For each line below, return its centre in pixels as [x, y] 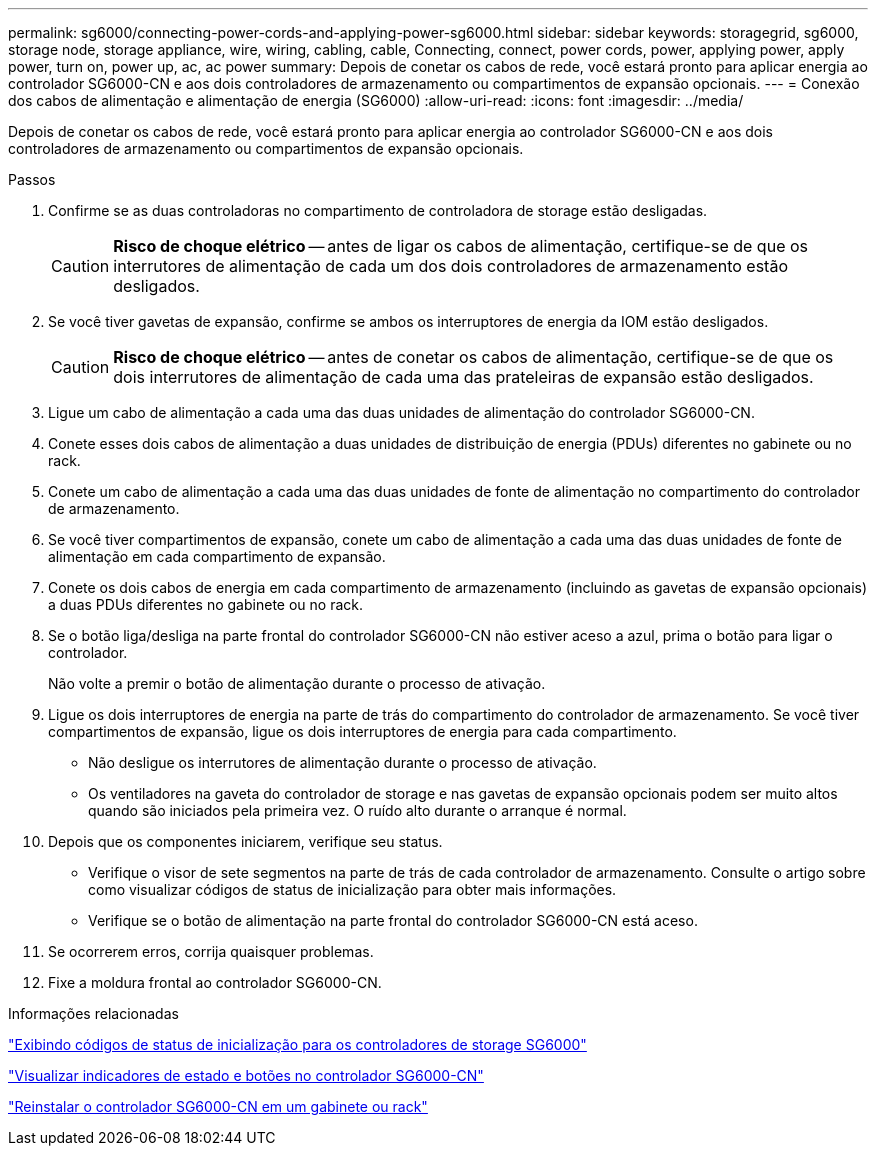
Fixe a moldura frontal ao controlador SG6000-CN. [215, 982]
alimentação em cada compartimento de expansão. [217, 556]
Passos [32, 179]
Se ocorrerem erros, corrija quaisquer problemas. [211, 951]
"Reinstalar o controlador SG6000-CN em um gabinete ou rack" [218, 1106]
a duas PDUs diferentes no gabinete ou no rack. [205, 604]
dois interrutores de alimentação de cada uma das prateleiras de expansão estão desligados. [463, 377]
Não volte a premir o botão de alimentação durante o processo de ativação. [297, 683]
